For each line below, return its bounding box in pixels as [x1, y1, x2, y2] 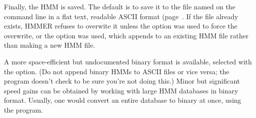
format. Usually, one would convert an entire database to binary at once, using [4, 95, 241, 105]
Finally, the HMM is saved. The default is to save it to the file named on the [4, 1, 235, 11]
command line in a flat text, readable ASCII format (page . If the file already [4, 11, 238, 21]
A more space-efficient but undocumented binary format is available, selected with [4, 56, 252, 66]
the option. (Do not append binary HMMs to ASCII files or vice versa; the [4, 66, 229, 76]
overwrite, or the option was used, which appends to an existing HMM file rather [4, 30, 249, 40]
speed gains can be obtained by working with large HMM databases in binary [4, 85, 238, 95]
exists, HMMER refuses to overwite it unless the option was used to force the [4, 21, 237, 31]
